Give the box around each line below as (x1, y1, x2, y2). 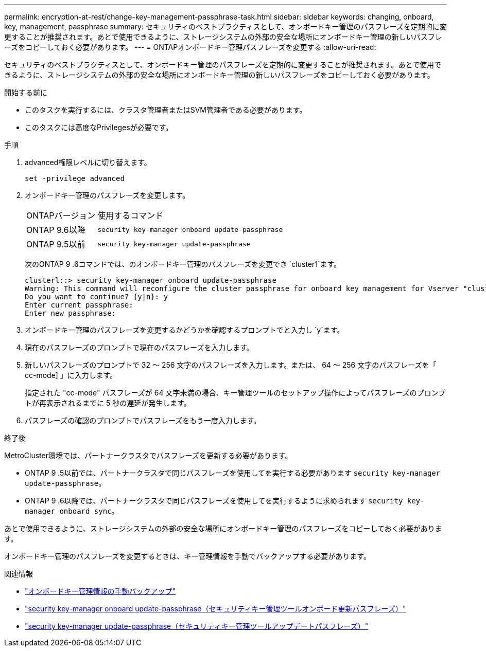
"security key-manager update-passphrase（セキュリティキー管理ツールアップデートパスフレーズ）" (25, 622, 369, 630)
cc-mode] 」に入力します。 (25, 371, 117, 379)
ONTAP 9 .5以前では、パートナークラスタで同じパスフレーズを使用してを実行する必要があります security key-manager (25, 468, 441, 477)
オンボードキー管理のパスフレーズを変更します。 (25, 191, 189, 200)
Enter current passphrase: (25, 301, 133, 309)
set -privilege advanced (25, 174, 125, 183)
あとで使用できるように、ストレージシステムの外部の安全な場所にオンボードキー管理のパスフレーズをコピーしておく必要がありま (4, 524, 442, 533)
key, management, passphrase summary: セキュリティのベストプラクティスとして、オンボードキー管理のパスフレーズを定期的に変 (4, 22, 447, 31)
